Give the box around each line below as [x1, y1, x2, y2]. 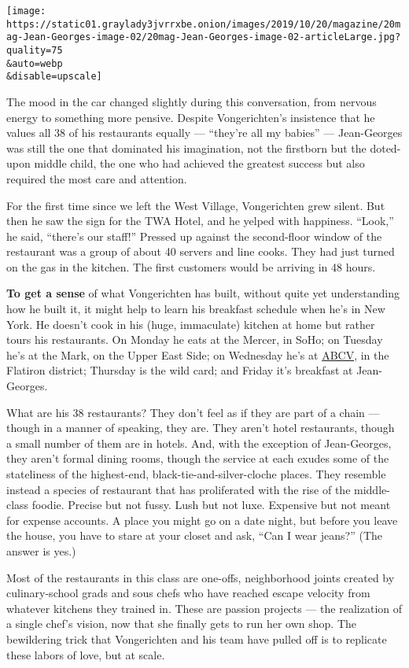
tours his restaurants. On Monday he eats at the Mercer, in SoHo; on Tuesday [6, 331, 383, 348]
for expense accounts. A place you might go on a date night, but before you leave [6, 511, 398, 528]
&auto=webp [6, 57, 63, 69]
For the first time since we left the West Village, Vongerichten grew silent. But [6, 197, 385, 213]
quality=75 [6, 44, 63, 56]
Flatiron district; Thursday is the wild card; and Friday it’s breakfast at [6, 362, 353, 378]
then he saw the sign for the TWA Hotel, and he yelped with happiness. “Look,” [6, 212, 394, 229]
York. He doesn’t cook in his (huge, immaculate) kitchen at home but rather [6, 316, 375, 332]
